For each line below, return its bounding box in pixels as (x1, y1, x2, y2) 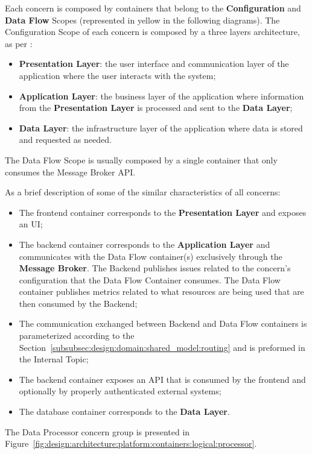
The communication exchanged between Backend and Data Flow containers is (19, 317, 307, 330)
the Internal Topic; (19, 353, 89, 365)
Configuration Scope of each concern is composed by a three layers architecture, (5, 25, 300, 38)
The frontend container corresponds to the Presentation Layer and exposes (19, 206, 307, 218)
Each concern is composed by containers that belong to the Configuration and (5, 2, 301, 14)
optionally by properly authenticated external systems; (19, 385, 221, 397)
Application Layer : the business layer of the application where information (19, 89, 304, 102)
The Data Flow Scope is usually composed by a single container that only (5, 153, 278, 166)
